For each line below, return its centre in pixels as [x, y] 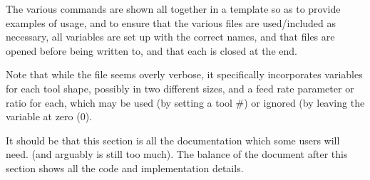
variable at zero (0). [49, 116]
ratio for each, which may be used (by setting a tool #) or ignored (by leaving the [185, 102]
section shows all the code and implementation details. [125, 168]
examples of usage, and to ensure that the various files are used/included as [171, 22]
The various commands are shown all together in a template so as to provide [173, 9]
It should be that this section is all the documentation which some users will [173, 140]
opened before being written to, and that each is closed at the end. [151, 50]
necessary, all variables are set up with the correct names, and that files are [170, 37]
